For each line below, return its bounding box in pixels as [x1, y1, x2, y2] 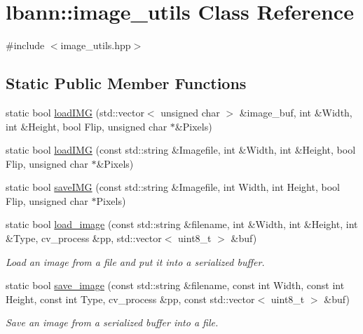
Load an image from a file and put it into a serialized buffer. [6, 254, 265, 269]
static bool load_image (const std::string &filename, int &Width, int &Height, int [6, 217, 358, 232]
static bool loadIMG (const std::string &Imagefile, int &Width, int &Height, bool [6, 142, 356, 157]
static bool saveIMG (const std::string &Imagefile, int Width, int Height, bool [6, 180, 340, 194]
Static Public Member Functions [6, 72, 247, 94]
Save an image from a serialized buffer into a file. [6, 315, 219, 330]
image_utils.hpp [60, 38, 131, 53]
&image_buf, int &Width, [239, 105, 352, 119]
